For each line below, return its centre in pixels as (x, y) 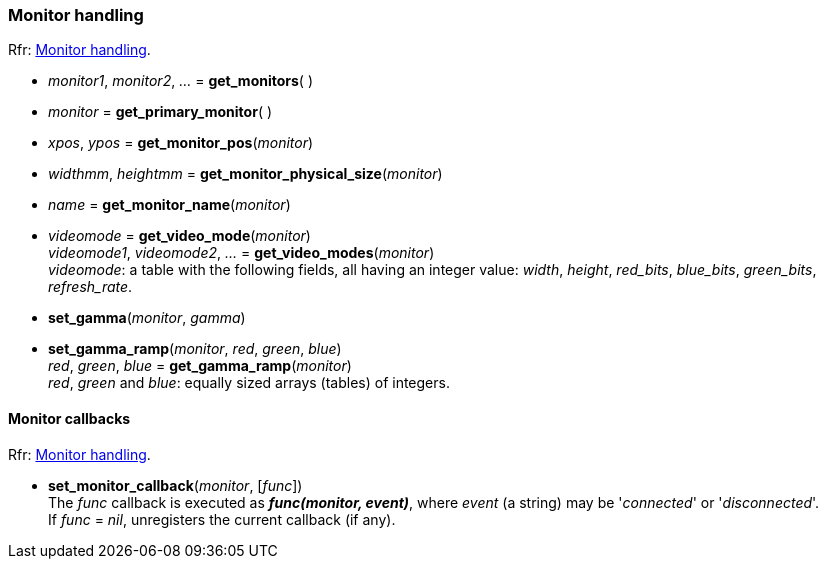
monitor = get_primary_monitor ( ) (160, 112)
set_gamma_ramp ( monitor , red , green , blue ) (195, 349)
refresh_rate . (90, 287)
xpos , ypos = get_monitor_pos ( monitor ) (181, 143)
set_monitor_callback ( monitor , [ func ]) (175, 485)
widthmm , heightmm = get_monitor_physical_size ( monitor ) (245, 174)
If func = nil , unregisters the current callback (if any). (222, 519)
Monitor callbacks (69, 418)
